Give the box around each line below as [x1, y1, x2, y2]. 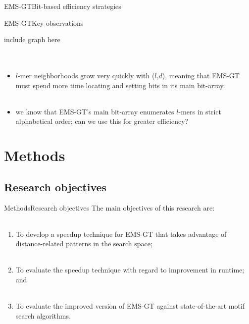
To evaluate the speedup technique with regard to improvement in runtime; [15, 265, 245, 275]
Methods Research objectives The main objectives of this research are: [4, 202, 215, 213]
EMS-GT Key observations [4, 17, 84, 28]
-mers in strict [178, 106, 222, 116]
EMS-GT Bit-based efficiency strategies [4, 1, 121, 11]
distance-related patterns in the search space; [15, 238, 152, 249]
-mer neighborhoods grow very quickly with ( [17, 70, 155, 80]
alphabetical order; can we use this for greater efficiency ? [15, 116, 189, 126]
